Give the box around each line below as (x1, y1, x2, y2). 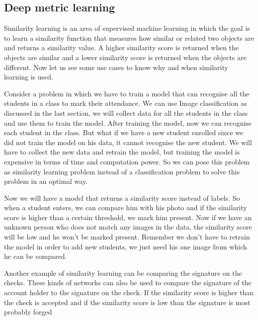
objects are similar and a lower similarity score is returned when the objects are (4, 52, 247, 62)
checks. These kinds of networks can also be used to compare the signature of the (4, 277, 252, 288)
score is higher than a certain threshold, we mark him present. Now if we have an (4, 212, 252, 222)
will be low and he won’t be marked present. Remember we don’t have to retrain (4, 232, 250, 242)
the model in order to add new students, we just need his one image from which (4, 241, 247, 251)
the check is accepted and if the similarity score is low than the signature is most (4, 297, 251, 307)
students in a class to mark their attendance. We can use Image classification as (4, 98, 247, 108)
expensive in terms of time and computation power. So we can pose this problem (4, 156, 250, 166)
